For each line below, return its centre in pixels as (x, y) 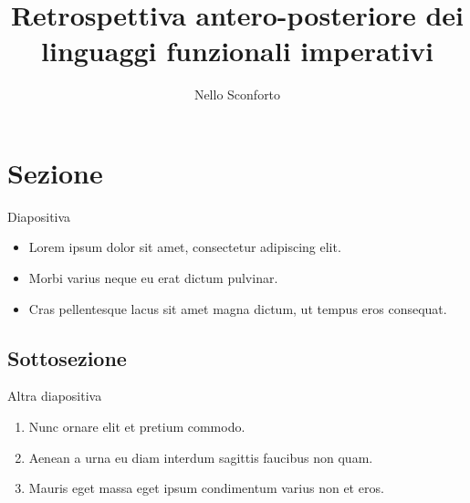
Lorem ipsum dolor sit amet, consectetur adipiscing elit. (185, 247)
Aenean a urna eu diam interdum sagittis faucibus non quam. (201, 457)
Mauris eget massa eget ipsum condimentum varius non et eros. (206, 488)
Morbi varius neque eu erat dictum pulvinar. (153, 278)
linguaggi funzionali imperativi (237, 51)
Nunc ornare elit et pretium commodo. (137, 427)
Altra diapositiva (55, 396)
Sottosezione (67, 357)
